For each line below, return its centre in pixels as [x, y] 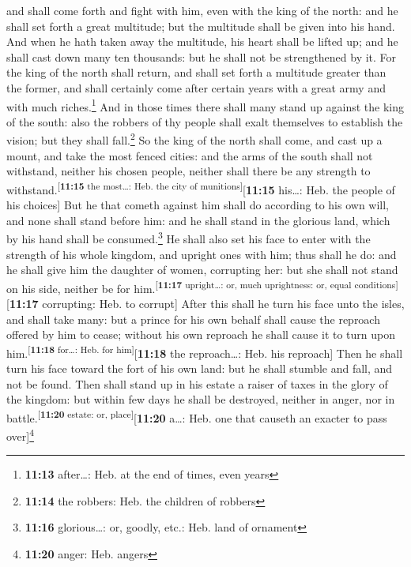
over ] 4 [21, 435]
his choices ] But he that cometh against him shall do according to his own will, [198, 205]
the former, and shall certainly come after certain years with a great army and [196, 87]
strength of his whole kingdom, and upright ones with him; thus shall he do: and [202, 254]
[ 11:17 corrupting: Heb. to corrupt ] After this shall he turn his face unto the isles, [205, 303]
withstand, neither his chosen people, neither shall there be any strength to [189, 171]
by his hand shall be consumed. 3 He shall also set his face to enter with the [189, 237]
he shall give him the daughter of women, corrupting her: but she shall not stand [202, 270]
